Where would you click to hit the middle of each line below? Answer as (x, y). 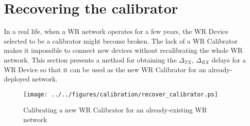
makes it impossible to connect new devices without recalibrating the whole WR (123, 50)
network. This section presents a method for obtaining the (90, 59)
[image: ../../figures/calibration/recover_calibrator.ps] (121, 94)
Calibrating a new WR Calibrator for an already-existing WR (115, 110)
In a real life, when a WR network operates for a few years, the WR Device (116, 31)
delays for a (229, 59)
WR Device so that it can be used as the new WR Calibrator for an (105, 69)
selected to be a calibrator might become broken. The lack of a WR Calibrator (121, 40)
